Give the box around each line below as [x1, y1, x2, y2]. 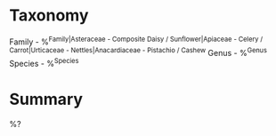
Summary [9, 90, 83, 109]
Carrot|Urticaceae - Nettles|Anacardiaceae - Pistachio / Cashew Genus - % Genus [9, 45, 267, 58]
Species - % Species [9, 57, 79, 68]
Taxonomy [9, 5, 89, 26]
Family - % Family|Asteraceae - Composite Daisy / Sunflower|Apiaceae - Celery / [9, 35, 264, 47]
